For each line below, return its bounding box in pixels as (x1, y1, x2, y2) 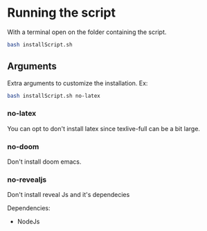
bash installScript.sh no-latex (7, 92, 100, 99)
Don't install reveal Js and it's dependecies (7, 191, 130, 199)
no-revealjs (7, 175, 47, 185)
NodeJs (17, 217, 40, 226)
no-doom (7, 142, 39, 151)
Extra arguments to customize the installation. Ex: (7, 78, 148, 87)
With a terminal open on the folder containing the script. (7, 28, 167, 36)
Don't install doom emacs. (7, 157, 82, 166)
